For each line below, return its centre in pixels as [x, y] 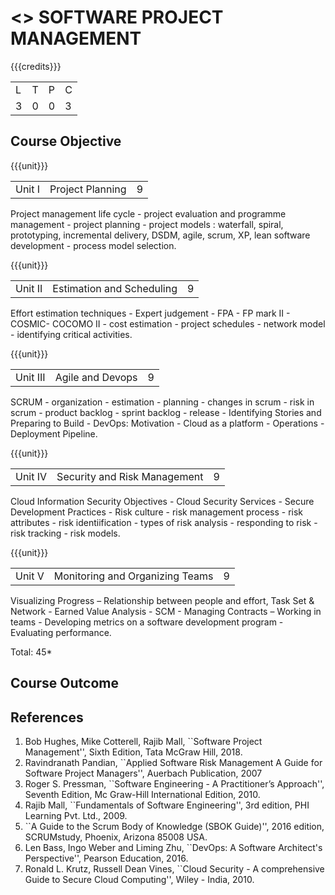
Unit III [30, 377]
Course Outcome [64, 683]
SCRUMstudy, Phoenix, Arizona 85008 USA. [116, 837]
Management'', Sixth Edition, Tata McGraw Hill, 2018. [133, 752]
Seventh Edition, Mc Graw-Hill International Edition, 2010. [142, 794]
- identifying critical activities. [71, 334]
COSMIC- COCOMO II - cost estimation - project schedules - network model [168, 323]
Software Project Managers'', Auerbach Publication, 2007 [143, 773]
